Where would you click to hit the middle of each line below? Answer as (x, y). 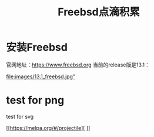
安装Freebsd (37, 47)
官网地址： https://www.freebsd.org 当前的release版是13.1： (78, 65)
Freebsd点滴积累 (99, 12)
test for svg (20, 116)
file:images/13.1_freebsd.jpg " (41, 76)
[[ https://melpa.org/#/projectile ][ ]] (48, 128)
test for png (35, 100)
